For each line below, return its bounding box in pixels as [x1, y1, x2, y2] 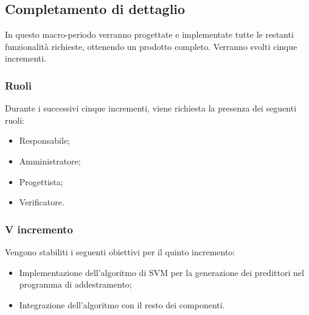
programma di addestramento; [19, 278, 132, 291]
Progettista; [19, 175, 63, 188]
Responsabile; [19, 134, 70, 147]
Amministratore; [19, 154, 81, 167]
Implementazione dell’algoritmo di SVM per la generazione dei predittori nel [19, 266, 304, 278]
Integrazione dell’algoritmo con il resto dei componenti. [19, 298, 225, 311]
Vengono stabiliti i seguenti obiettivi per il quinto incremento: [5, 245, 235, 258]
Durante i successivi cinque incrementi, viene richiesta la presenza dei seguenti [5, 102, 297, 115]
